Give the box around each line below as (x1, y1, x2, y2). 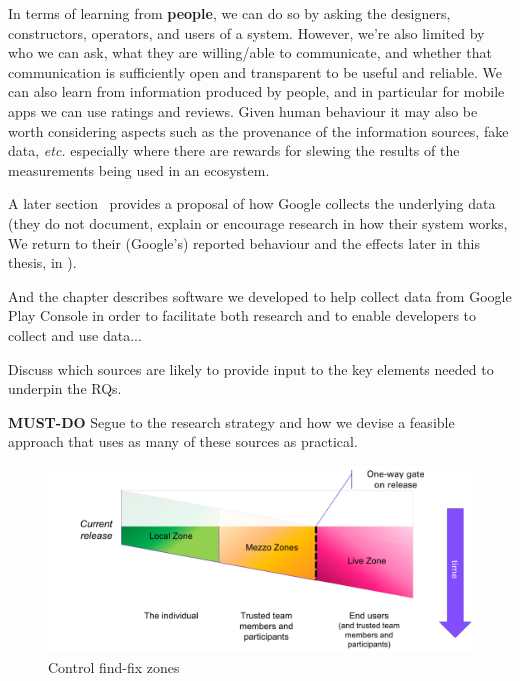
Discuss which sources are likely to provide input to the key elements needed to (8, 358, 494, 379)
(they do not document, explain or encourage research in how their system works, (8, 212, 508, 233)
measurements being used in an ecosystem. (8, 159, 270, 180)
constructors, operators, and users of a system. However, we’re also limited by (8, 22, 485, 43)
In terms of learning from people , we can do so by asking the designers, (8, 3, 451, 23)
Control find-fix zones (48, 656, 180, 677)
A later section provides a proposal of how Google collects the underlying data (8, 193, 496, 214)
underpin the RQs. (8, 378, 122, 399)
